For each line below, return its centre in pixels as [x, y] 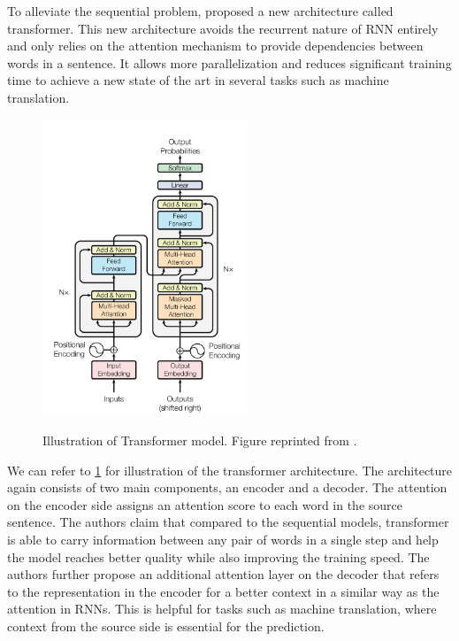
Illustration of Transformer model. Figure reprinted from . [200, 440]
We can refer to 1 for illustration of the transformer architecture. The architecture [230, 470]
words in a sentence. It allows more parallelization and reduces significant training [229, 62]
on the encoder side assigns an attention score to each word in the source [205, 504]
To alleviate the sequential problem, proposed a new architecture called [200, 11]
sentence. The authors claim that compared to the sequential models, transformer [228, 522]
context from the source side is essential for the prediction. [166, 626]
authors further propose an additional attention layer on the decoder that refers [223, 574]
